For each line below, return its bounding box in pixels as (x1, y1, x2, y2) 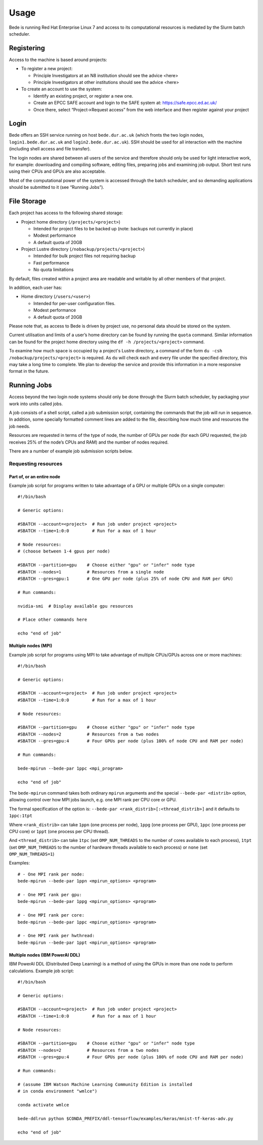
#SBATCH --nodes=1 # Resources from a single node (18, 569, 164, 574)
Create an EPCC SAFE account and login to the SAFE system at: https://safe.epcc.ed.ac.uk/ (33, 100, 217, 106)
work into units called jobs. (9, 401, 63, 407)
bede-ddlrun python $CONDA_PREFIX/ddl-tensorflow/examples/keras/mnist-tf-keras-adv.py (18, 1116, 234, 1121)
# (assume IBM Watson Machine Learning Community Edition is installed (18, 1082, 192, 1087)
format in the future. (9, 368, 50, 374)
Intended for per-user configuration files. (33, 300, 115, 306)
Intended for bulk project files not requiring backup (33, 253, 136, 259)
